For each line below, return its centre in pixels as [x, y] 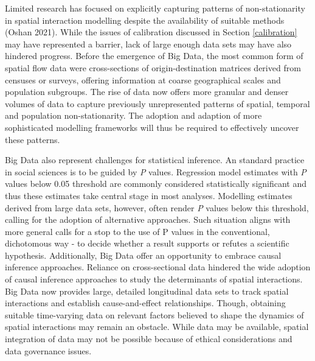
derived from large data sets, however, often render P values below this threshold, [157, 207]
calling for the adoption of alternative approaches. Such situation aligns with [148, 219]
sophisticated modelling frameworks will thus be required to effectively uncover [152, 127]
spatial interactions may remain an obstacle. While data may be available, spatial [157, 327]
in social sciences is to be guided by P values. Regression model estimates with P [156, 171]
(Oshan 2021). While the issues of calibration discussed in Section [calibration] [151, 32]
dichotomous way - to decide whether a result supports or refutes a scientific [147, 243]
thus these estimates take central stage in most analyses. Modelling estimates [149, 195]
